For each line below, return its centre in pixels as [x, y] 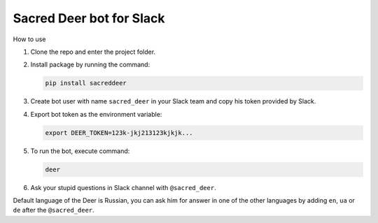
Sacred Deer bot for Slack [89, 18]
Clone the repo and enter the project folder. [93, 52]
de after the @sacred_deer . [54, 210]
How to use [29, 39]
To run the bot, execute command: [80, 151]
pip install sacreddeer [86, 83]
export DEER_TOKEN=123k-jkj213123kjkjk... [119, 132]
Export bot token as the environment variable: [96, 114]
